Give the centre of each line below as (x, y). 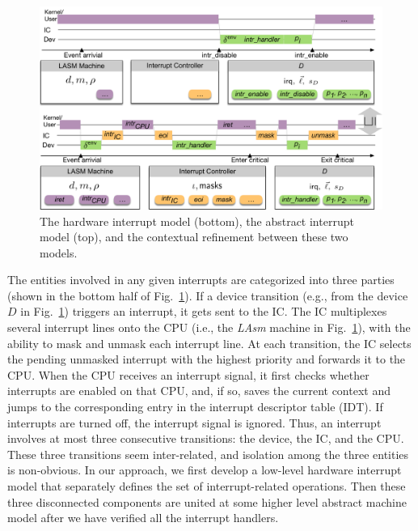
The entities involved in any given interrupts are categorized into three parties (201, 280)
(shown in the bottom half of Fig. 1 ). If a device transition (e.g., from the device (208, 295)
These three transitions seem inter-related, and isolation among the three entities (208, 454)
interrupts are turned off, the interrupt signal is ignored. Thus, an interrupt (194, 422)
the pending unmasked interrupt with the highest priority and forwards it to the (207, 359)
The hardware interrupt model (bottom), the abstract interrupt (197, 221)
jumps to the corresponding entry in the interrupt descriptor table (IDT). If (195, 407)
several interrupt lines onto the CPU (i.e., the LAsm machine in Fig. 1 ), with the (209, 327)
